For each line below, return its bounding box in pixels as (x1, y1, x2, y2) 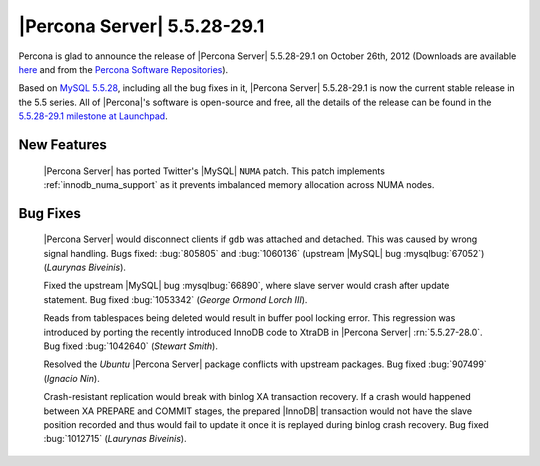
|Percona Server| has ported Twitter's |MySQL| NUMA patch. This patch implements (43, 165, 385, 177)
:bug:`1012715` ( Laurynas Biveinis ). (43, 433, 187, 445)
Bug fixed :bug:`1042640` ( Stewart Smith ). (43, 340, 219, 352)
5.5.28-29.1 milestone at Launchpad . (18, 110, 169, 122)
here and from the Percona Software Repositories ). (18, 63, 229, 75)
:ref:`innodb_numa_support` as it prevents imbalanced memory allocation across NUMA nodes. (43, 178, 435, 190)
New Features (18, 136, 107, 153)
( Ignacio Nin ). (43, 372, 100, 384)
